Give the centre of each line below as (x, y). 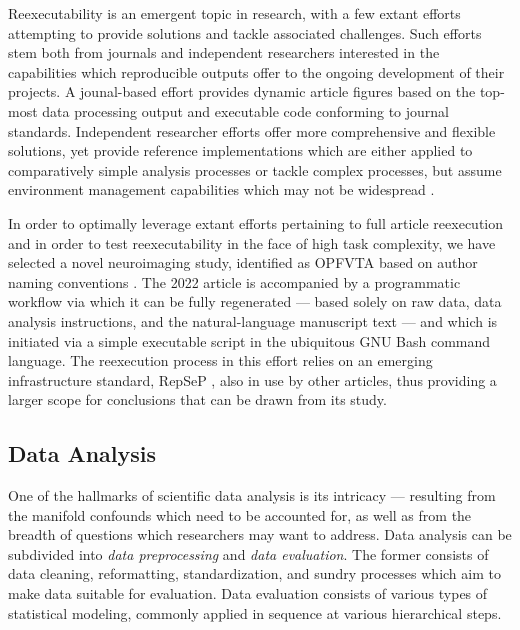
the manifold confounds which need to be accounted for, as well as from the (240, 514)
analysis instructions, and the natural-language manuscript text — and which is (253, 320)
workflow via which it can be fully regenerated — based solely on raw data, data (255, 301)
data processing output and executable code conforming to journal (245, 110)
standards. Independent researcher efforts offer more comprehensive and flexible (252, 130)
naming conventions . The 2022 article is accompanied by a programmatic (234, 281)
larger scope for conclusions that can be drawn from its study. (197, 399)
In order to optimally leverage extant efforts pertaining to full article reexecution (256, 222)
